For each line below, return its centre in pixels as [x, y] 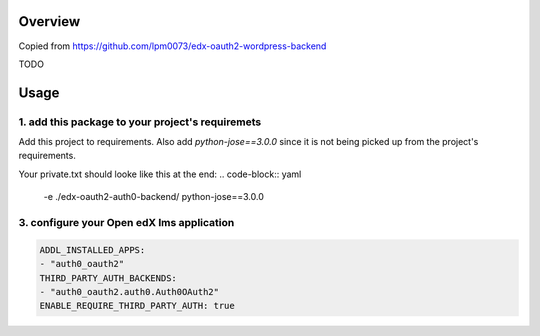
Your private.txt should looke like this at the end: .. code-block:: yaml [160, 174]
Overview [49, 21]
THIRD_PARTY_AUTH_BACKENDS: [108, 278]
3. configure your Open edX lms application [126, 222]
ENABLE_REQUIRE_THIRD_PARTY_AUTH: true [137, 306]
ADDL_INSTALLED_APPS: [92, 249]
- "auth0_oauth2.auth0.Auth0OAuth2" [129, 291]
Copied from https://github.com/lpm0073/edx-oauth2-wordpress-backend [172, 46]
